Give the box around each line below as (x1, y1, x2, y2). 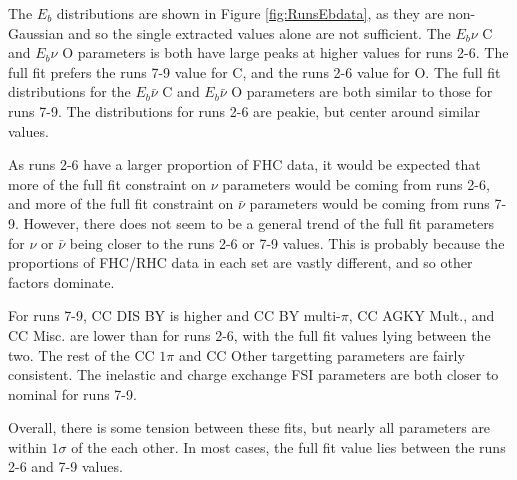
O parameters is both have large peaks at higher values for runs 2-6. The (62, 42, 509, 63)
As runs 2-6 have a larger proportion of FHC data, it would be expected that (8, 154, 481, 175)
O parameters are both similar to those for (231, 81, 493, 102)
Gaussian (8, 22, 64, 43)
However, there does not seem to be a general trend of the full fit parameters (23, 212, 495, 233)
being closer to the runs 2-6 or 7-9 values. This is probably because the (69, 232, 505, 253)
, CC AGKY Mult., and (348, 305, 495, 326)
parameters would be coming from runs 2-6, (222, 173, 490, 194)
